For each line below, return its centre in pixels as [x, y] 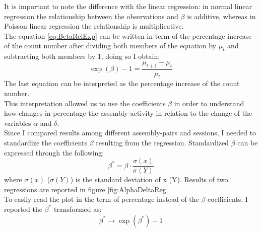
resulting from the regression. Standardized [162, 142]
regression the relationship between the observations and [91, 16]
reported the [23, 209]
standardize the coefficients [46, 142]
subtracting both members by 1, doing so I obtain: [82, 56]
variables [18, 123]
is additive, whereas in [221, 16]
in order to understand [209, 103]
